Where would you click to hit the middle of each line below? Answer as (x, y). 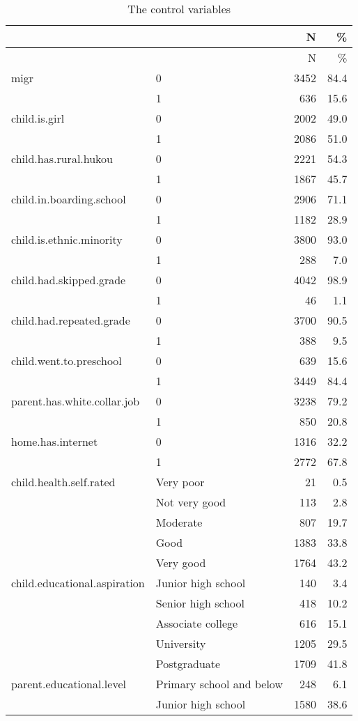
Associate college (197, 623)
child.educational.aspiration (78, 583)
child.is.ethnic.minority (67, 239)
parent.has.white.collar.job (76, 401)
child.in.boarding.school (69, 199)
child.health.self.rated (63, 482)
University (181, 643)
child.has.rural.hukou (62, 158)
